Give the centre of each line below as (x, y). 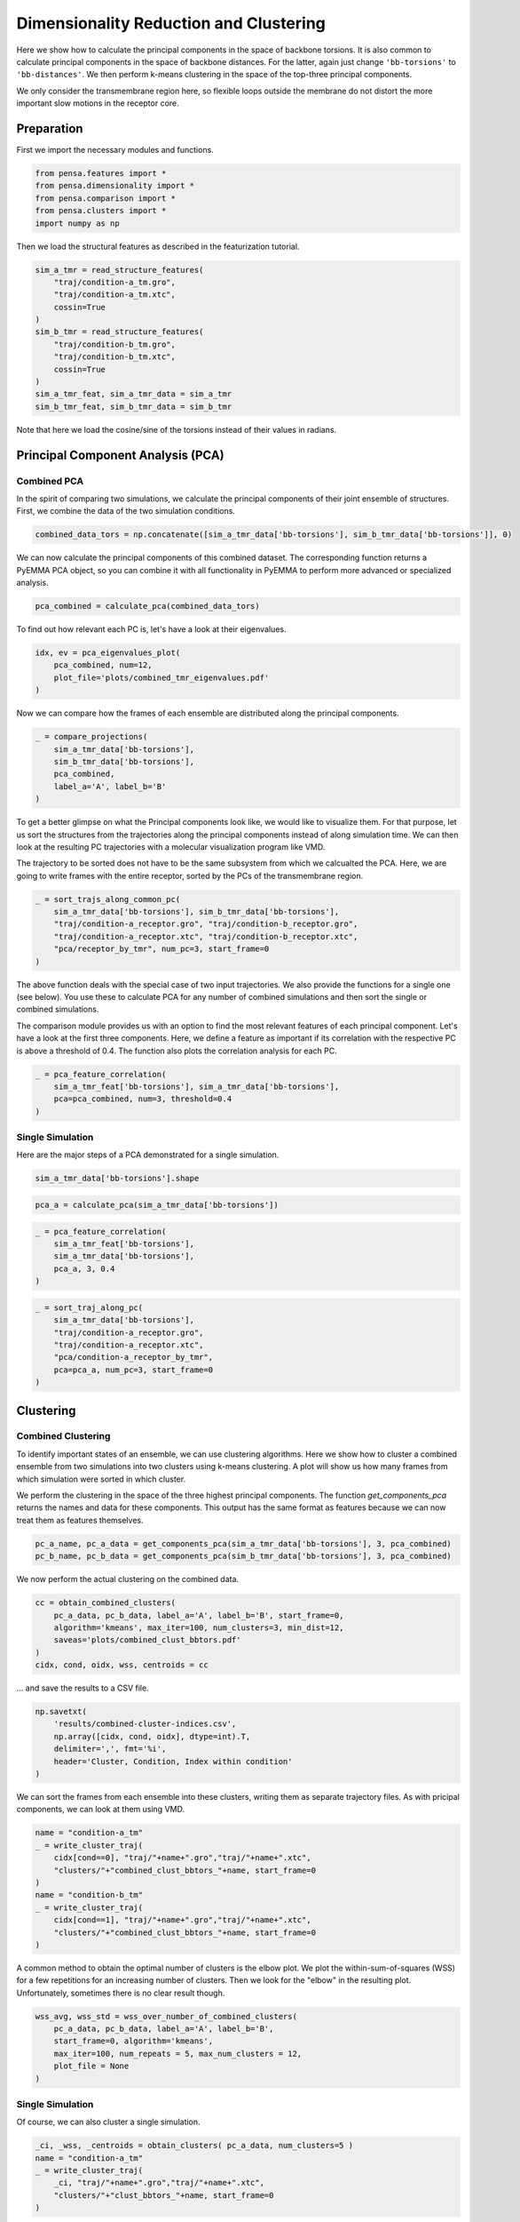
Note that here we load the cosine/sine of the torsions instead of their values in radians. (177, 429)
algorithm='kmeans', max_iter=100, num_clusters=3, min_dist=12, (199, 1627)
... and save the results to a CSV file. (83, 1688)
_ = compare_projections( (91, 737)
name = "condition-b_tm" (89, 1895)
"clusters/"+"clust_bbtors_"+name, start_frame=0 (164, 2195)
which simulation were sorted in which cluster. (101, 1479)
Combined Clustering (63, 1436)
